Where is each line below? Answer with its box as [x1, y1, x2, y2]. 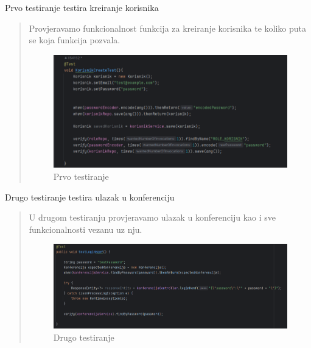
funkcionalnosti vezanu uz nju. [29, 222, 142, 235]
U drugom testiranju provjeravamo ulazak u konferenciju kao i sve [29, 211, 276, 224]
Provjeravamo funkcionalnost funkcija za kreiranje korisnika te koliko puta [29, 21, 307, 34]
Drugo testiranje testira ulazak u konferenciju [5, 190, 175, 203]
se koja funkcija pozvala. [29, 34, 121, 46]
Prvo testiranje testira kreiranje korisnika [5, 1, 159, 13]
